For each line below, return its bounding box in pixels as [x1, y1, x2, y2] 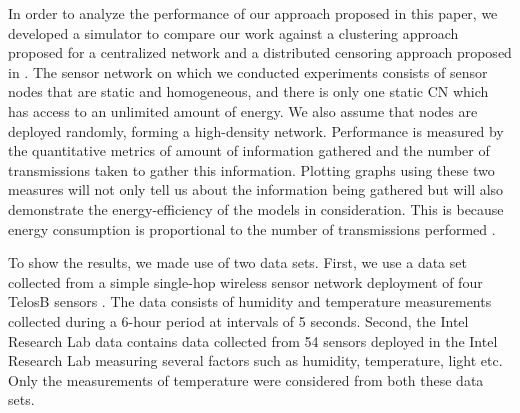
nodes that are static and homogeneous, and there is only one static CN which [8, 81, 489, 102]
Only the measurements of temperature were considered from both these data [8, 369, 484, 390]
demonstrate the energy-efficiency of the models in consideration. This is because [8, 198, 504, 219]
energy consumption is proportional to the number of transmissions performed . [8, 218, 496, 239]
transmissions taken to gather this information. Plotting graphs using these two [8, 159, 495, 180]
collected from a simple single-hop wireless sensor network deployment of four [8, 271, 483, 292]
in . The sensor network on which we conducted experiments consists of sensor [8, 61, 488, 82]
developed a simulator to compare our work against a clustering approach [8, 22, 459, 43]
